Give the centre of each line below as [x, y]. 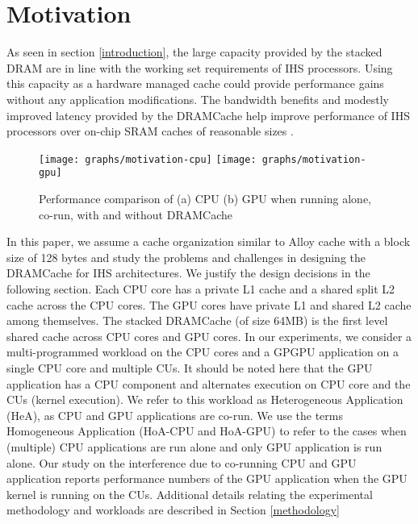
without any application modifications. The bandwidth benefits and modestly [198, 99]
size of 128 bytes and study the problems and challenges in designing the [186, 257]
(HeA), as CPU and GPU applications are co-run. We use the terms [175, 415]
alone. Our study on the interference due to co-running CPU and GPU [182, 462]
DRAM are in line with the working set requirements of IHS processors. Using [200, 67]
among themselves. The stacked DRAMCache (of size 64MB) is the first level [197, 320]
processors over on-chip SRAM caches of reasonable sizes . [150, 131]
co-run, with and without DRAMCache [136, 214]
